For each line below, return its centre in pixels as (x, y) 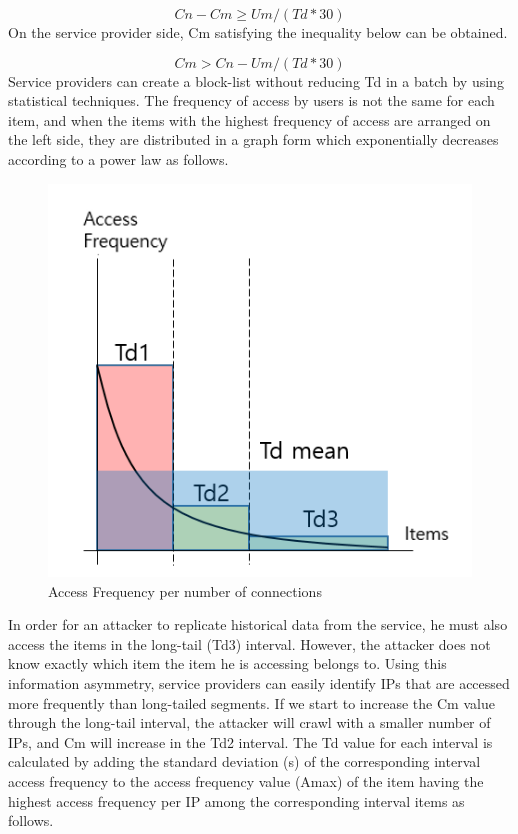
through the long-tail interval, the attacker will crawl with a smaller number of (249, 722)
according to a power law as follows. (118, 158)
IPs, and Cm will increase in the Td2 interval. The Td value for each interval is (250, 741)
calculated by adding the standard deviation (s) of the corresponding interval (244, 761)
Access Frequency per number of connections (185, 590)
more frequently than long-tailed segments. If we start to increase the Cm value (251, 702)
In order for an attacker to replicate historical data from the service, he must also (258, 624)
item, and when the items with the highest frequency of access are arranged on (249, 119)
